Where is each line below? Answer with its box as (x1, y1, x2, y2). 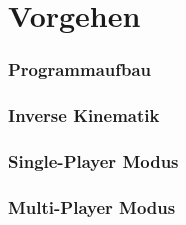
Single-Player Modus (8, 148, 179, 173)
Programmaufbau (8, 57, 152, 82)
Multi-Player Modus (8, 194, 176, 219)
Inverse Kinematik (8, 103, 160, 128)
